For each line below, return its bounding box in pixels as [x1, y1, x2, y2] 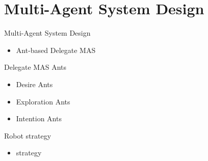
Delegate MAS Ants [4, 62, 66, 72]
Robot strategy [4, 130, 51, 141]
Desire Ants [16, 78, 53, 89]
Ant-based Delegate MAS [16, 44, 96, 55]
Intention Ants [16, 113, 62, 124]
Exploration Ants [16, 96, 70, 106]
